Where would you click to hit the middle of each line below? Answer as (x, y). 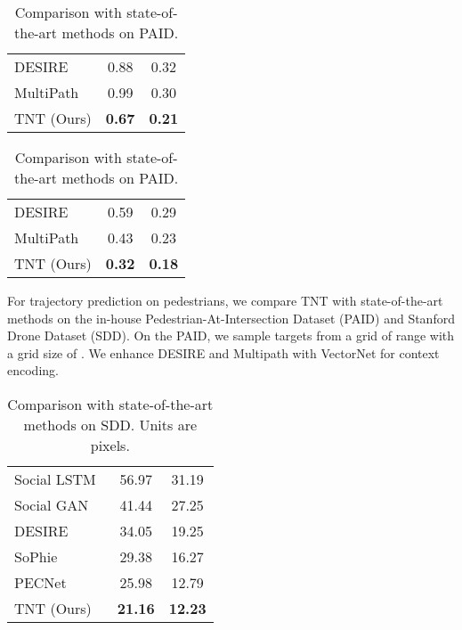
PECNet (41, 582)
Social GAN (52, 504)
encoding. (33, 370)
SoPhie (36, 556)
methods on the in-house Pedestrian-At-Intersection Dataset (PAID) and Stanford (231, 318)
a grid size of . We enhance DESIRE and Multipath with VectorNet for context (223, 352)
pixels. (110, 445)
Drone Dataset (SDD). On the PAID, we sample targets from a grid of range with (231, 335)
